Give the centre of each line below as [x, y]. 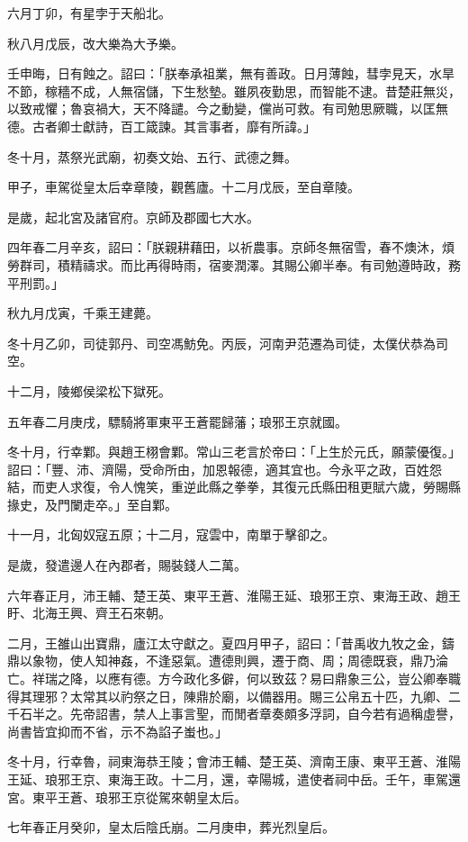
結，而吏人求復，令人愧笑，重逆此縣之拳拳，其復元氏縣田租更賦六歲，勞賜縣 [234, 487]
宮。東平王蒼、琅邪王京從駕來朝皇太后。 [127, 797]
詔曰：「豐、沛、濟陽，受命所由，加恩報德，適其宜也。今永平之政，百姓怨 [225, 469]
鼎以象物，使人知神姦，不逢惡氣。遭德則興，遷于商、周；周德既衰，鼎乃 [221, 661]
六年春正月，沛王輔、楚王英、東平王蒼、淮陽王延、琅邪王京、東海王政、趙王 [234, 595]
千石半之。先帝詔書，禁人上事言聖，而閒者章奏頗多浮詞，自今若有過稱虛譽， [234, 714]
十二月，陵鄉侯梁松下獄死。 [89, 390]
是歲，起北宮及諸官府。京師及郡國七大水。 [133, 217]
